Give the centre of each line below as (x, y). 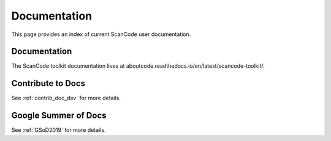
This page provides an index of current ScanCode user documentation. (101, 34)
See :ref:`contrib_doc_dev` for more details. (66, 98)
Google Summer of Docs (59, 116)
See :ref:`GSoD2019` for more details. (59, 130)
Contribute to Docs (48, 83)
